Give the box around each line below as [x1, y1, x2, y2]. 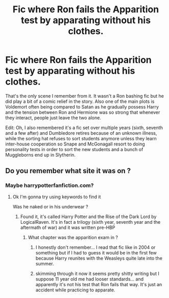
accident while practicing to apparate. [35, 287, 115, 293]
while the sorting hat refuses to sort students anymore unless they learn [5, 135, 157, 141]
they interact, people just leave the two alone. [5, 114, 101, 121]
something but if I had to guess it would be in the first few [35, 249, 157, 256]
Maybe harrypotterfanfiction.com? [5, 182, 94, 189]
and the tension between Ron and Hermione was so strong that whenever [5, 109, 160, 115]
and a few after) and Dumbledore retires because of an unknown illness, [5, 130, 157, 136]
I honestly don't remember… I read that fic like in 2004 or [35, 244, 156, 250]
